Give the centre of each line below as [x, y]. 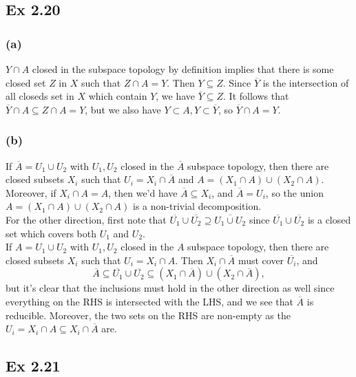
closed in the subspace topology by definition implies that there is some [183, 69]
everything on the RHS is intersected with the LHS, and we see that [149, 301]
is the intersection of [306, 82]
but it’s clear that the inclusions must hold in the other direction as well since [170, 288]
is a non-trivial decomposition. [197, 206]
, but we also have [123, 109]
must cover [261, 260]
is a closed [329, 219]
